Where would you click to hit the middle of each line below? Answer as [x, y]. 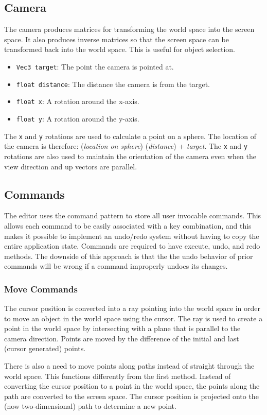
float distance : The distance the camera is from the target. [113, 84]
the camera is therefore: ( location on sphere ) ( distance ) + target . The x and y [126, 146]
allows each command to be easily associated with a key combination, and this [128, 225]
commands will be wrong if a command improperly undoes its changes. [116, 266]
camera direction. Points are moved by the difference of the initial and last [122, 338]
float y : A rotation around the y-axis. [78, 118]
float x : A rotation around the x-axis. [78, 101]
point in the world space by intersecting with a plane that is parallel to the [122, 328]
